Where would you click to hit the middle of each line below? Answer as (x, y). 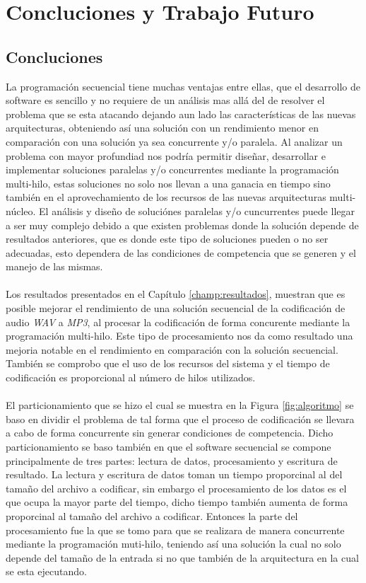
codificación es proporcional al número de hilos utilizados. (131, 377)
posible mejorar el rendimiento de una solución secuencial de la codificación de (176, 308)
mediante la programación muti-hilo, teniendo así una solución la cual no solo (173, 544)
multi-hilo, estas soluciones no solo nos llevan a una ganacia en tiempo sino (168, 183)
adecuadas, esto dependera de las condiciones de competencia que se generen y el (181, 252)
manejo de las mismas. (54, 266)
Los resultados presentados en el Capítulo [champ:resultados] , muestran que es (176, 294)
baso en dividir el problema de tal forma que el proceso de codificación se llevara (180, 419)
